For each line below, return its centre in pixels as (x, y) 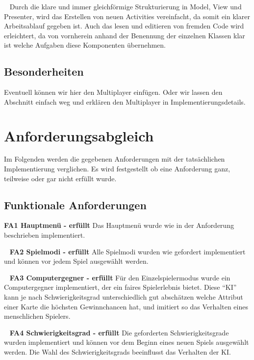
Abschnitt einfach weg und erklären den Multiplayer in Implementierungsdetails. (125, 101)
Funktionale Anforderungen (75, 205)
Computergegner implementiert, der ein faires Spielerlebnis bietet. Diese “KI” (120, 287)
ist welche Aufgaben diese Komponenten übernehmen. (85, 45)
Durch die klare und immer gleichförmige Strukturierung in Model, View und (126, 6)
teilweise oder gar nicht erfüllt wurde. (60, 178)
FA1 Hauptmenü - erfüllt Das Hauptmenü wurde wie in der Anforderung (119, 225)
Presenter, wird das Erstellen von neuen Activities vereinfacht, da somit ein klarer (127, 16)
